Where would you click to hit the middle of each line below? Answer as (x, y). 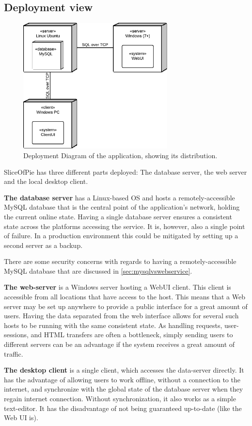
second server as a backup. (43, 245)
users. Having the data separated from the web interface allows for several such (121, 316)
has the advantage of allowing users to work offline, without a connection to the (122, 379)
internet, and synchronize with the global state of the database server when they (124, 389)
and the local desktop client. (46, 181)
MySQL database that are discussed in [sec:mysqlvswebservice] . (98, 270)
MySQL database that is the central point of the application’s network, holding (122, 207)
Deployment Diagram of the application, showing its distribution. (120, 155)
